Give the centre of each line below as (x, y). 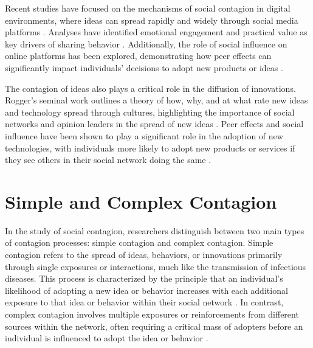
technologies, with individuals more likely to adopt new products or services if (150, 148)
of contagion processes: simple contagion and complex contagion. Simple (139, 242)
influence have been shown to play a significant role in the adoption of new (144, 135)
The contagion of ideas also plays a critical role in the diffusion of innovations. (150, 88)
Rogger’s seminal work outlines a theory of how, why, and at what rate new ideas (156, 100)
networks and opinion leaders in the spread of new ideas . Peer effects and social (154, 124)
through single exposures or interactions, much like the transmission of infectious (156, 266)
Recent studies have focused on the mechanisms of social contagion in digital (148, 8)
